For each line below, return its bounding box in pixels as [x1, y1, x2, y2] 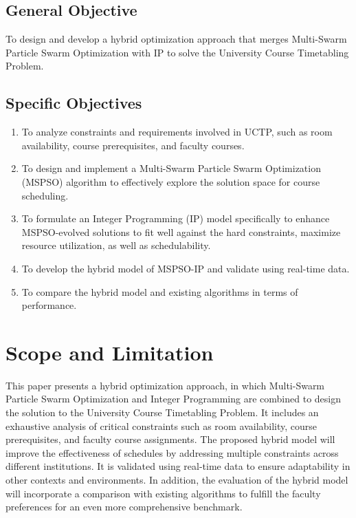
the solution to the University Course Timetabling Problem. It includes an [5, 405, 319, 420]
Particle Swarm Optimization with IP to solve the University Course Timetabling [5, 45, 349, 59]
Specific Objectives [5, 92, 142, 114]
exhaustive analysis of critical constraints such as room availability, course [5, 418, 318, 433]
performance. [21, 298, 77, 312]
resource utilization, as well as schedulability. [21, 238, 211, 252]
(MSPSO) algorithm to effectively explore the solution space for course [21, 174, 320, 188]
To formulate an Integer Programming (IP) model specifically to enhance [21, 211, 330, 226]
